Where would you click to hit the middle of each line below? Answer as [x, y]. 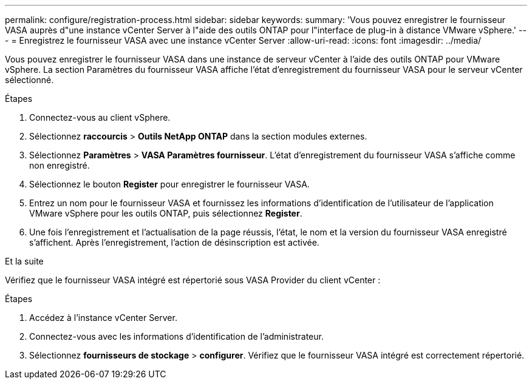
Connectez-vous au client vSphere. [100, 117]
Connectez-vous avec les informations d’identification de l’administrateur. [176, 336]
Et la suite [24, 261]
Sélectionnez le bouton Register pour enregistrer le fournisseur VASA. [169, 184]
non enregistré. [60, 165]
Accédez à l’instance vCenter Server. [103, 318]
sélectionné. [29, 80]
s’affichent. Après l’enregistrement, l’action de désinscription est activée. [174, 242]
